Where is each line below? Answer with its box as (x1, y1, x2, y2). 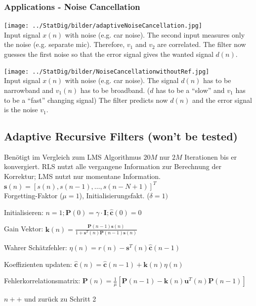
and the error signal (192, 94, 252, 105)
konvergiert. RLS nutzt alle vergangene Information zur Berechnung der (4, 161, 221, 172)
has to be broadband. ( (80, 85, 150, 95)
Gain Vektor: (4, 223, 43, 234)
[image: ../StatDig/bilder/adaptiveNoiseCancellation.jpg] (4, 22, 202, 30)
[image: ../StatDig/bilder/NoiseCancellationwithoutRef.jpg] (4, 68, 210, 75)
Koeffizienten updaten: (4, 259, 72, 269)
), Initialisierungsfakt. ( (79, 190, 150, 201)
